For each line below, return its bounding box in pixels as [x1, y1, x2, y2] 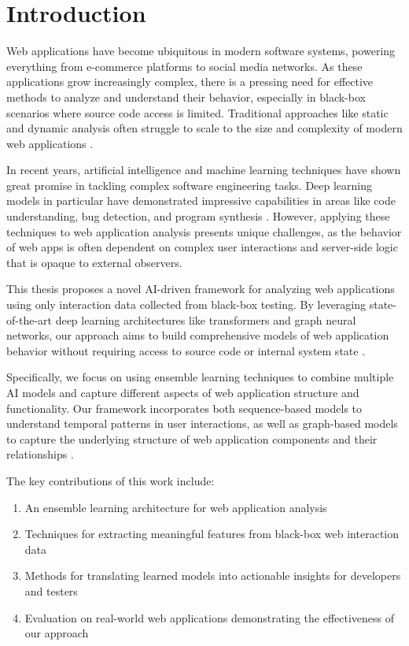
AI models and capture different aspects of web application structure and [6, 384, 359, 400]
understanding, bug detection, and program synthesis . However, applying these [6, 208, 390, 225]
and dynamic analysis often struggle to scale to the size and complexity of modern [6, 120, 403, 136]
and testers [24, 582, 78, 599]
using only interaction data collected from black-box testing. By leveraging [6, 296, 367, 313]
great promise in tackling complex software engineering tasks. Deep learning [6, 176, 373, 193]
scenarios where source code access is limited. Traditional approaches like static [6, 104, 389, 121]
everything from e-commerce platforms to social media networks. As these [6, 58, 363, 74]
